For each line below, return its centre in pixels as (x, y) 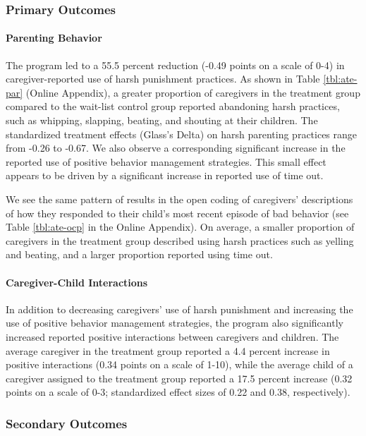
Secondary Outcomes (67, 423)
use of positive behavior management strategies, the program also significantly (175, 323)
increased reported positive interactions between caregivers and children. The (172, 336)
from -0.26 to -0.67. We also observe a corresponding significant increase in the (176, 148)
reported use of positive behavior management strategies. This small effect (166, 161)
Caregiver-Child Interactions (77, 282)
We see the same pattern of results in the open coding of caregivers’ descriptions (179, 199)
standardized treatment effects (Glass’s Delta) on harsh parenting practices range (182, 134)
